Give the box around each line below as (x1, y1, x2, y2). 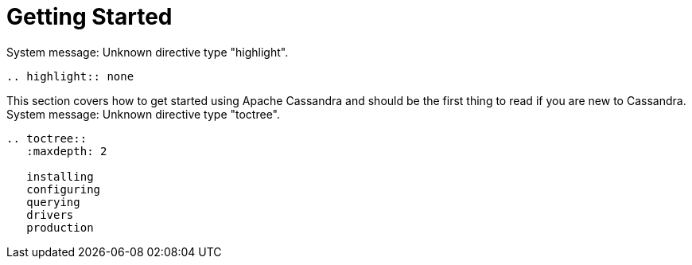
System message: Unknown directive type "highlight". (6, 45, 289, 59)
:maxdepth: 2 (26, 144, 107, 158)
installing (26, 170, 94, 183)
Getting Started (6, 3, 173, 30)
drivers (26, 208, 74, 221)
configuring (26, 182, 101, 196)
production (26, 220, 94, 234)
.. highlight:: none (6, 69, 134, 83)
